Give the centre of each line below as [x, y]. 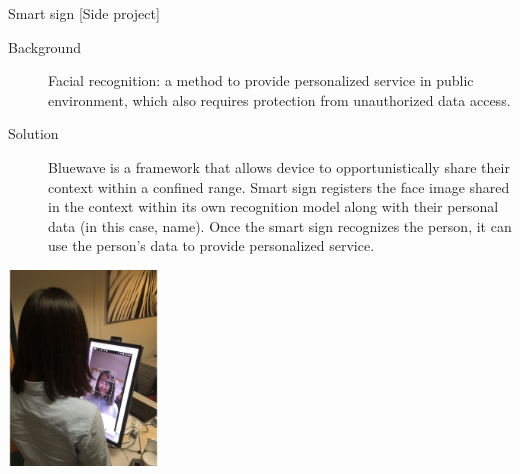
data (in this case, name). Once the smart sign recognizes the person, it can [280, 225]
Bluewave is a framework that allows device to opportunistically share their [279, 166]
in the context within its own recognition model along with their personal [273, 206]
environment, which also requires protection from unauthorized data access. [279, 99]
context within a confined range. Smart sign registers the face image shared [279, 186]
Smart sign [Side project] [84, 13]
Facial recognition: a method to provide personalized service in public [261, 80]
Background [44, 46]
